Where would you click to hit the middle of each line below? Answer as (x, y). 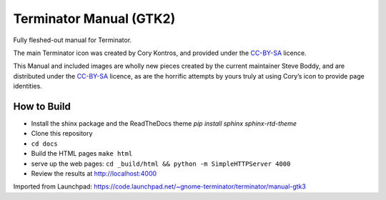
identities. (28, 86)
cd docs (45, 144)
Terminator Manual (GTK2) (94, 19)
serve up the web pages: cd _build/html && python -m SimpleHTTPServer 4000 (161, 164)
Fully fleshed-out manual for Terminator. (73, 40)
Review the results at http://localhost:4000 (94, 173)
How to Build (42, 106)
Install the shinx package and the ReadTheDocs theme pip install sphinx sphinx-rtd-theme (164, 124)
